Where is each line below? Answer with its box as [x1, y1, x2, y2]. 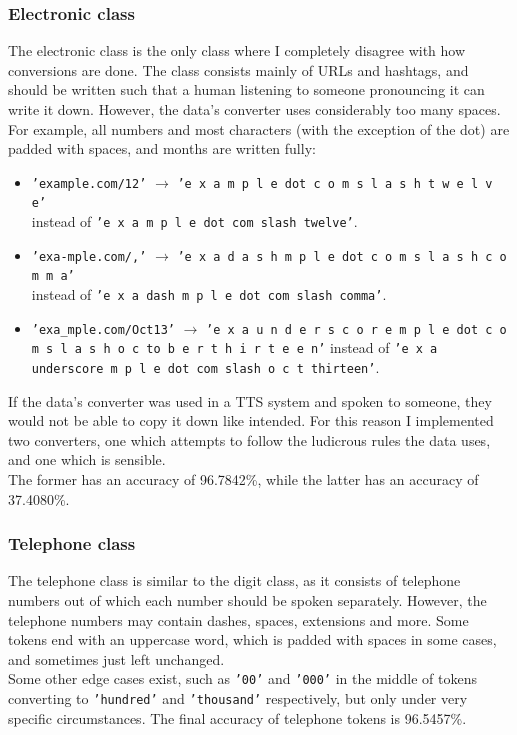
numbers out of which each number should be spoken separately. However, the [8, 590, 487, 611]
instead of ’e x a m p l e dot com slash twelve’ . [31, 211, 358, 232]
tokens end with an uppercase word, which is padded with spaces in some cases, [8, 629, 497, 650]
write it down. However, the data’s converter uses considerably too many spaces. [8, 99, 501, 119]
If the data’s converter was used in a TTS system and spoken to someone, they [8, 390, 492, 411]
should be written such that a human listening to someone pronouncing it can [8, 79, 485, 100]
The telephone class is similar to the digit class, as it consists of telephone [8, 570, 461, 591]
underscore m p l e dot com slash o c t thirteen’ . [31, 357, 380, 378]
